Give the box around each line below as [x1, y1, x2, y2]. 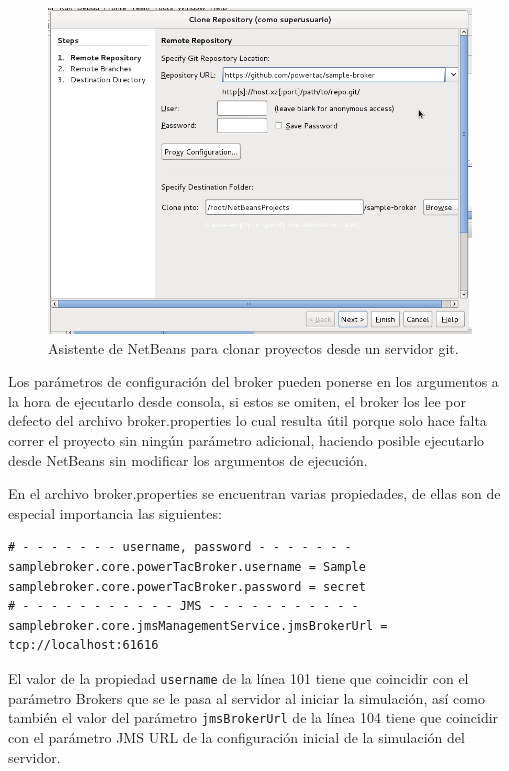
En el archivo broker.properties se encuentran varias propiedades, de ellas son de [8, 483, 501, 504]
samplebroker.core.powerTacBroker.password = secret [8, 579, 366, 594]
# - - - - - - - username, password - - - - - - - [8, 540, 352, 555]
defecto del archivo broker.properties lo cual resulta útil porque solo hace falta [8, 410, 487, 431]
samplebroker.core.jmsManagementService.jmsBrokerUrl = [8, 618, 388, 633]
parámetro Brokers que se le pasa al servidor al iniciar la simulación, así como [8, 687, 485, 708]
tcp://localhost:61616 [8, 638, 159, 653]
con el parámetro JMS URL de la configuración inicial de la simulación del [8, 726, 465, 747]
